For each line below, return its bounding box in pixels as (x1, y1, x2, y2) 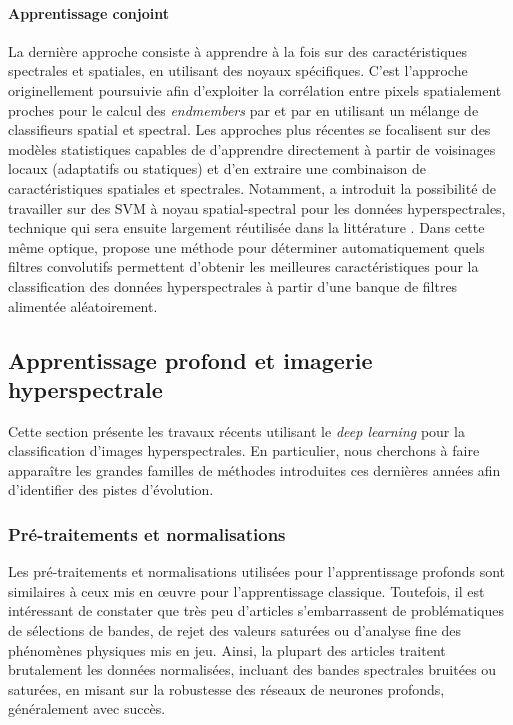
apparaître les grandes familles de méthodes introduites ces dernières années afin (8, 459, 501, 480)
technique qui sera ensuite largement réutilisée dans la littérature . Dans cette (8, 217, 485, 238)
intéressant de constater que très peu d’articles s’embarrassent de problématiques (8, 600, 504, 621)
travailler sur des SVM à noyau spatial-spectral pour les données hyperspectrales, (8, 197, 506, 218)
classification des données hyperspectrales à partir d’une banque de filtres (8, 275, 458, 296)
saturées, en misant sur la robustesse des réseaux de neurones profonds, (8, 678, 445, 699)
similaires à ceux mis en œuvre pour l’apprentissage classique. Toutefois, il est (8, 580, 485, 601)
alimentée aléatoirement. (8, 295, 158, 316)
